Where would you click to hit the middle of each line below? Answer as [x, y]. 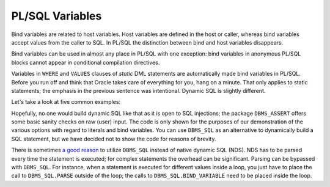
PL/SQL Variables [57, 16]
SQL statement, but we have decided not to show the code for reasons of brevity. [114, 139]
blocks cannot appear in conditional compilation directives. [86, 62]
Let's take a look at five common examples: [66, 102]
